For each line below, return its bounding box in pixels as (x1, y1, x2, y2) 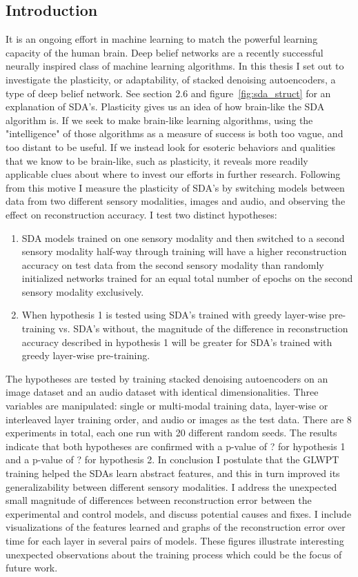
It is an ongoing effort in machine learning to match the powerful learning (6, 32, 318, 46)
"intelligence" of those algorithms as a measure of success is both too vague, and (6, 126, 344, 141)
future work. (6, 560, 58, 575)
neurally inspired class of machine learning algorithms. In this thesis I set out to (6, 59, 344, 73)
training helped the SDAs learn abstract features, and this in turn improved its (6, 466, 340, 480)
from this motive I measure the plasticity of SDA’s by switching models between (6, 180, 345, 194)
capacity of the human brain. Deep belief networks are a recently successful (6, 45, 324, 59)
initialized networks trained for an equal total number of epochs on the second (21, 271, 353, 285)
